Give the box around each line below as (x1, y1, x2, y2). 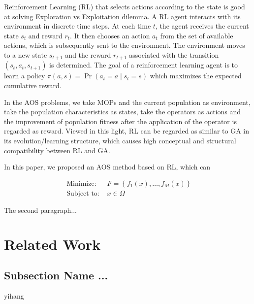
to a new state (4, 49, 47, 60)
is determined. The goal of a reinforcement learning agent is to (49, 60, 238, 70)
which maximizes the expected (150, 70, 242, 81)
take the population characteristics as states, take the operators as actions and (4, 106, 241, 117)
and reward (28, 30, 63, 40)
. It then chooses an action (70, 30, 150, 40)
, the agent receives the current (155, 21, 249, 31)
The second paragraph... (4, 204, 77, 215)
